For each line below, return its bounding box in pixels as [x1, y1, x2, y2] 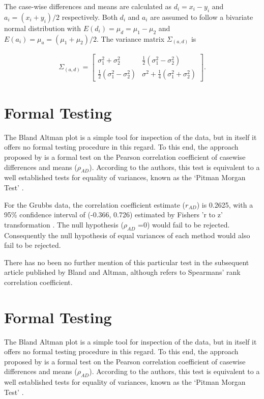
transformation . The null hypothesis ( [4, 219, 124, 230]
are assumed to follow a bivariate [150, 11, 253, 22]
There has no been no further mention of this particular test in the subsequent [4, 256, 249, 267]
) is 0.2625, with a [196, 199, 253, 210]
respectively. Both [62, 11, 118, 22]
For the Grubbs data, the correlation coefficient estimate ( [4, 199, 186, 210]
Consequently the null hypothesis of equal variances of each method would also [4, 230, 250, 240]
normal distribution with [4, 22, 81, 33]
